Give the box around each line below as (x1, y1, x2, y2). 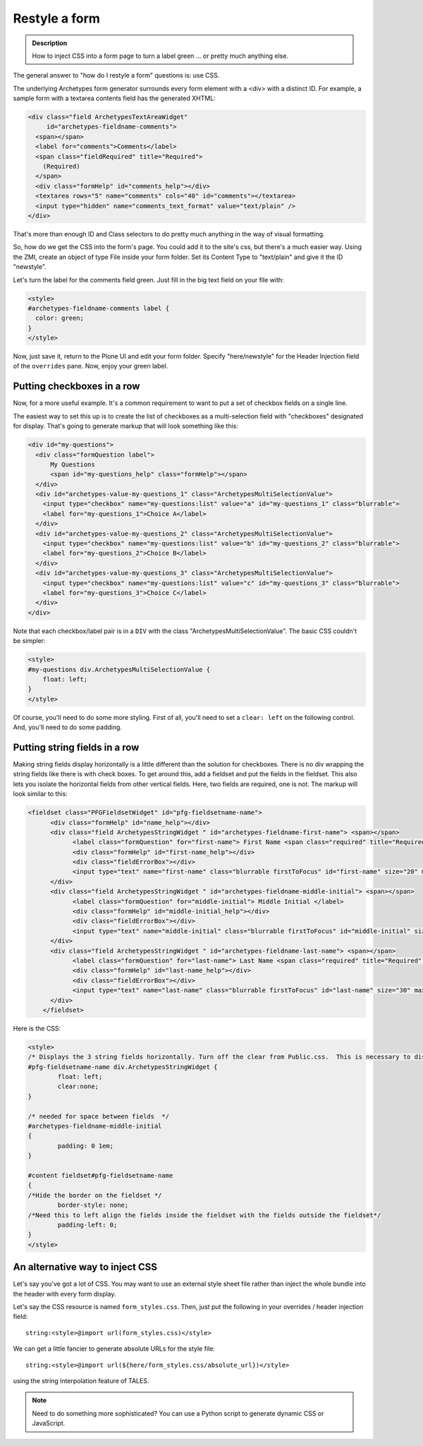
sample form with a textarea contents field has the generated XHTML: (13, 94, 216, 102)
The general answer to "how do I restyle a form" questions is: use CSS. (13, 71, 220, 80)
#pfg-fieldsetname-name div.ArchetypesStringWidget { (27, 1063, 218, 1071)
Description (32, 39, 68, 47)
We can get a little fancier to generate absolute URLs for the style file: (13, 1344, 215, 1353)
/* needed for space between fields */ (27, 1112, 169, 1120)
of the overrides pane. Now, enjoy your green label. (13, 362, 168, 370)
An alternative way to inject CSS (13, 1261, 158, 1273)
